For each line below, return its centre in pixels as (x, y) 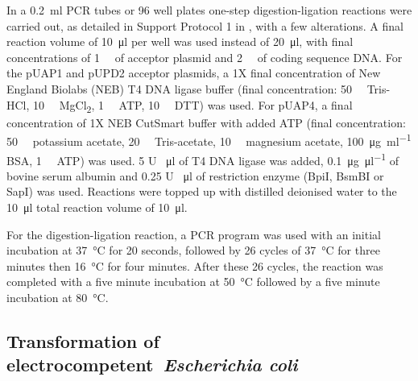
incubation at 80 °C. (58, 297)
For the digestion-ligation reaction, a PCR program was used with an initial (194, 234)
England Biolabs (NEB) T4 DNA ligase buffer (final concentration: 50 (180, 88)
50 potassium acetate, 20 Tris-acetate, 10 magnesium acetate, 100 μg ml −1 (209, 140)
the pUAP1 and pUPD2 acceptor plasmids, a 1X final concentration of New (194, 73)
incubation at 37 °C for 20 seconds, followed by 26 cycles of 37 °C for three (193, 250)
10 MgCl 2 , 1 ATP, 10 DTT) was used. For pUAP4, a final (193, 106)
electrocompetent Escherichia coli (152, 364)
